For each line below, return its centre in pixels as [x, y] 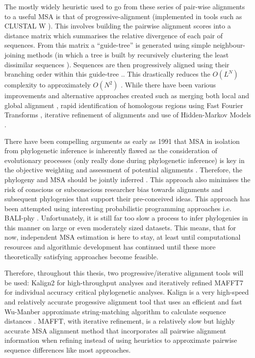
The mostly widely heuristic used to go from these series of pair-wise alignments [125, 6]
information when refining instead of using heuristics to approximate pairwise [121, 340]
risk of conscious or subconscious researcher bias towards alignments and [114, 189]
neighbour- [229, 45]
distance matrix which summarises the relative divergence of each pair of [114, 35]
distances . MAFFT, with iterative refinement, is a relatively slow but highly [120, 321]
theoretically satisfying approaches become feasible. [81, 256]
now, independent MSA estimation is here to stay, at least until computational [123, 237]
